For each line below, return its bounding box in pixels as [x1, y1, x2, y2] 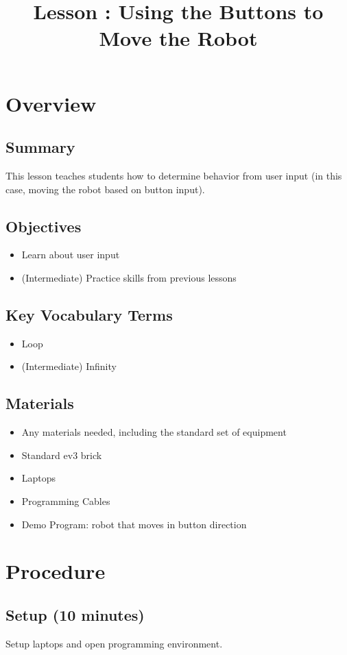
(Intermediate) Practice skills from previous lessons [21, 270, 237, 284]
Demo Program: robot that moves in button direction [21, 517, 247, 531]
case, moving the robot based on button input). [5, 182, 205, 196]
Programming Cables [21, 493, 110, 508]
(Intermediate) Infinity [21, 359, 117, 373]
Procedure [5, 557, 106, 585]
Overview [5, 89, 97, 117]
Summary [5, 136, 75, 158]
